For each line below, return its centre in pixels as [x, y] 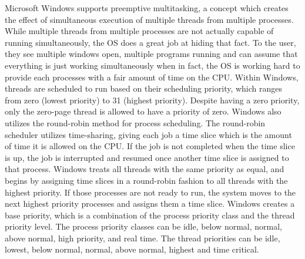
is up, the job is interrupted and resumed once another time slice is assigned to [147, 157]
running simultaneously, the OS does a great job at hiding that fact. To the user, [150, 42]
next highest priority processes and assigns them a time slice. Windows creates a [150, 203]
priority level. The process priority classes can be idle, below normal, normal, [143, 226]
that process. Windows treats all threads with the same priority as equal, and [145, 169]
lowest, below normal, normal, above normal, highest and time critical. [132, 249]
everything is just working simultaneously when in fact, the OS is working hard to [152, 65]
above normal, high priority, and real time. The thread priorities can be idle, [143, 238]
